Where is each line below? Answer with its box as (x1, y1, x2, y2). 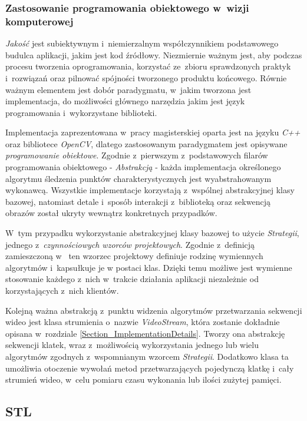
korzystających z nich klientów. (5, 284, 119, 297)
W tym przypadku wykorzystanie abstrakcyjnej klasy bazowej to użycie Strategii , (5, 227, 299, 239)
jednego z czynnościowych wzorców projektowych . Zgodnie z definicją (5, 238, 255, 250)
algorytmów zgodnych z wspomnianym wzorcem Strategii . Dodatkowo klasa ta (5, 350, 289, 362)
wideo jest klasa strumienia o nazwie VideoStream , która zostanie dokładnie (5, 316, 280, 328)
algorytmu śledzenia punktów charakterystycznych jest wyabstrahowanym (5, 172, 272, 184)
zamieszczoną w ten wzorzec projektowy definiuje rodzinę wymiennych (5, 250, 263, 262)
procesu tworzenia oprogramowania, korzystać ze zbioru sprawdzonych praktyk (5, 60, 291, 72)
